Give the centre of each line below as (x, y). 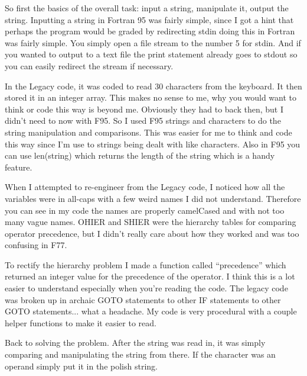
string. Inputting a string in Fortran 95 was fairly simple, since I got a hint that (149, 19)
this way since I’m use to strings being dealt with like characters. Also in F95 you (153, 144)
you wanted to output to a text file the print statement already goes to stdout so (151, 54)
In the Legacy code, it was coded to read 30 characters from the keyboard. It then (153, 86)
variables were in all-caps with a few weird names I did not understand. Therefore (153, 198)
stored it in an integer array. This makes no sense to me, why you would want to (151, 97)
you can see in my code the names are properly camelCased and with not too (145, 210)
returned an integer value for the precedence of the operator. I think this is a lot (150, 276)
